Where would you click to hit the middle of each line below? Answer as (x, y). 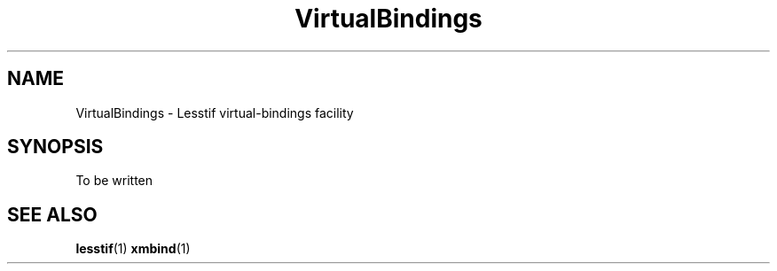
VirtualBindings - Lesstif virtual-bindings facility (215, 112)
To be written (114, 181)
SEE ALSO (52, 214)
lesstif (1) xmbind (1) (133, 249)
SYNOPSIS (55, 147)
